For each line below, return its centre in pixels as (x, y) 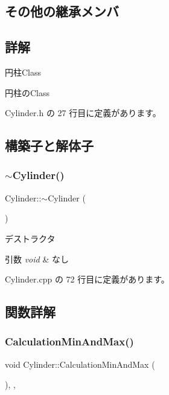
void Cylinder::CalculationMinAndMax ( (80, 364)
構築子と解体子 (49, 145)
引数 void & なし (37, 259)
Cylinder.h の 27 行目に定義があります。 (83, 113)
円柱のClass (27, 92)
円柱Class (23, 72)
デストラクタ (30, 238)
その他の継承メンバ (62, 11)
